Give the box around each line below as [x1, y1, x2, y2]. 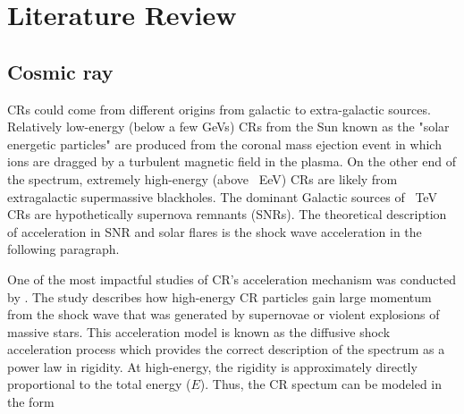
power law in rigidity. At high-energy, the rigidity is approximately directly [7, 357, 418, 376]
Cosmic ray [7, 57, 114, 85]
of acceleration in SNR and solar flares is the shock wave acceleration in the [7, 222, 422, 241]
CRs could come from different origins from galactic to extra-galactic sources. [7, 99, 431, 118]
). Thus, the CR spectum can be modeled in [199, 375, 443, 393]
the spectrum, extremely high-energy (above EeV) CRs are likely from [7, 169, 398, 188]
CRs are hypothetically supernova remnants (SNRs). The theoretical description [7, 205, 447, 224]
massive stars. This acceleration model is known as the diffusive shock [7, 322, 391, 341]
